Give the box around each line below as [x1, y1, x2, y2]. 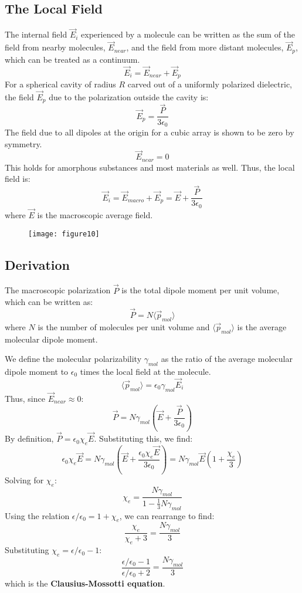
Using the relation [5, 509, 70, 521]
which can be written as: [5, 296, 93, 308]
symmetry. [5, 137, 42, 150]
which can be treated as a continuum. [5, 53, 140, 65]
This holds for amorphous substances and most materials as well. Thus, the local [5, 161, 295, 173]
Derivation [5, 255, 70, 273]
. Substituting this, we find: [94, 432, 193, 445]
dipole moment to [5, 365, 69, 378]
